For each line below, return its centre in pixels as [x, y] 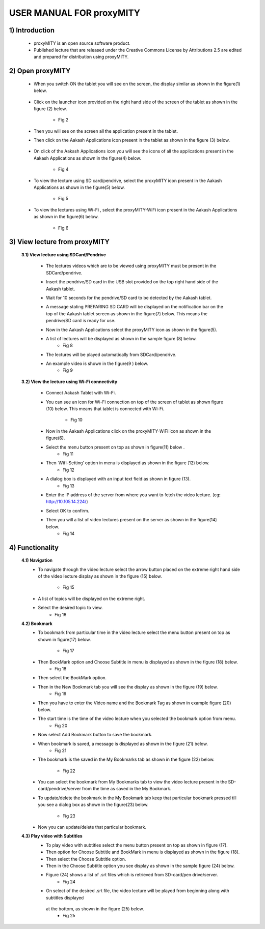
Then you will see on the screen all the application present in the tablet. [106, 131]
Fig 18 [61, 669]
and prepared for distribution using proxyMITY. [81, 57]
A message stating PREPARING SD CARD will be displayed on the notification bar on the [134, 307]
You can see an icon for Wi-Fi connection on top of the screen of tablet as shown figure [134, 402]
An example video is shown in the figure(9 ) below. [97, 363]
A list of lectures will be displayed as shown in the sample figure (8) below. [121, 338]
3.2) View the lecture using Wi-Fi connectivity [69, 382]
